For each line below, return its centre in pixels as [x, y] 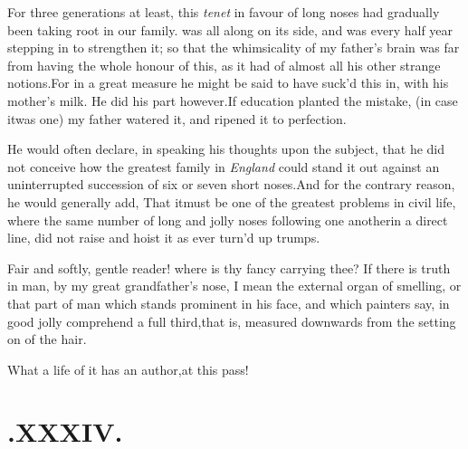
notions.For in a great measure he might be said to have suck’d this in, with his [228, 83]
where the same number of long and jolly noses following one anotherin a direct [228, 220]
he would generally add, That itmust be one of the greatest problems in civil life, [232, 201]
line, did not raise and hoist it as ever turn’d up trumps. [164, 238]
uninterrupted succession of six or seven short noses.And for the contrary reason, [231, 184]
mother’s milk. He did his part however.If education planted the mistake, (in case [233, 100]
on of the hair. [47, 339]
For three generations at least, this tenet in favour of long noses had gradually [224, 12]
